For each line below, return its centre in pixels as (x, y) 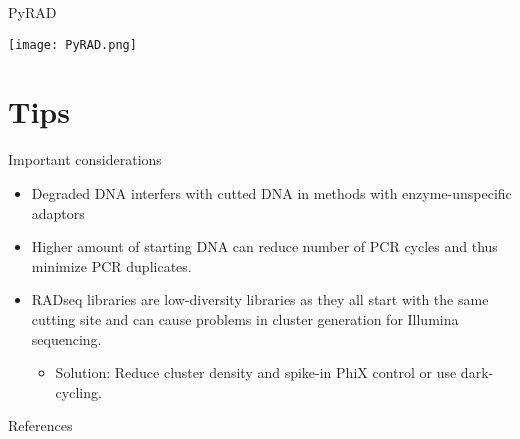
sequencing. (66, 338)
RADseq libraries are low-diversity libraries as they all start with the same (260, 299)
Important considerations (85, 159)
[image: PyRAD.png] (72, 44)
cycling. (78, 391)
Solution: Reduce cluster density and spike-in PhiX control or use (256, 372)
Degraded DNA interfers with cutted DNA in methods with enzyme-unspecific (271, 192)
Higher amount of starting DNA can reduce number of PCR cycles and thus (264, 246)
